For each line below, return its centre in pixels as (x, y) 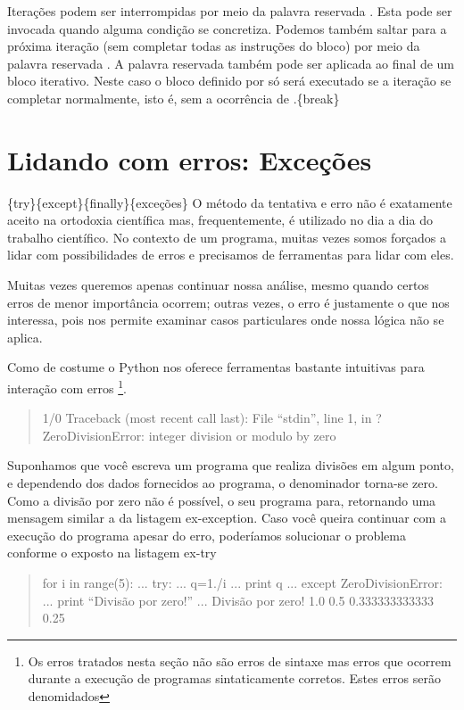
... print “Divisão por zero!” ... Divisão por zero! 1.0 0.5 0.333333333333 (238, 600)
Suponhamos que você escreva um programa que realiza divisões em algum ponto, (231, 465)
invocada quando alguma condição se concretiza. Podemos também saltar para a (227, 28)
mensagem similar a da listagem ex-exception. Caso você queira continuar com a (227, 518)
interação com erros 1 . (67, 387)
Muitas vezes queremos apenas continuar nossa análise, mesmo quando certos (218, 285)
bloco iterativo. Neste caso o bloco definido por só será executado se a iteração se (229, 81)
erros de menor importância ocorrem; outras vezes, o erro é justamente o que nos (228, 302)
